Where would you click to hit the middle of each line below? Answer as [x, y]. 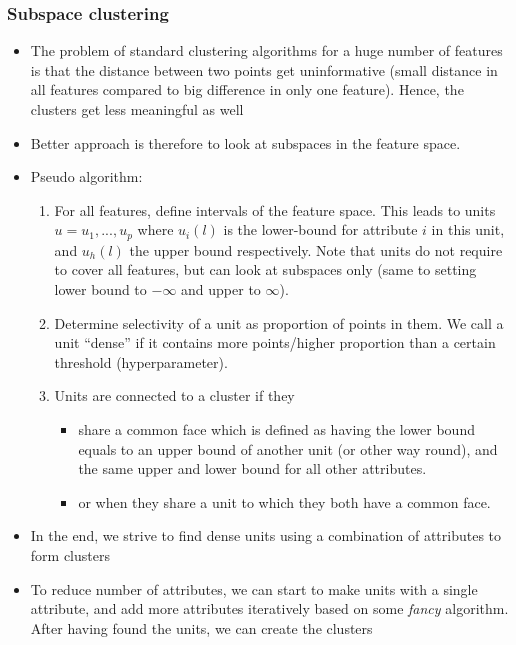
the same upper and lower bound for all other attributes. [252, 468]
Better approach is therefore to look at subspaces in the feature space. [245, 142]
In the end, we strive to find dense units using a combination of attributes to [266, 535]
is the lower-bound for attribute [320, 229]
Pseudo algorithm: [86, 176]
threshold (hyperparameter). [141, 361]
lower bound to [100, 289]
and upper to [221, 289]
